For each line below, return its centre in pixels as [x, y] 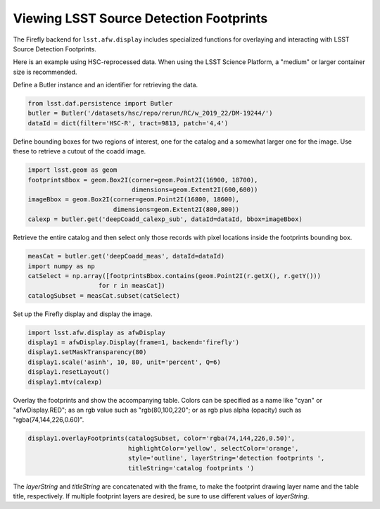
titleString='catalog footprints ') [191, 468]
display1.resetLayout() [69, 372]
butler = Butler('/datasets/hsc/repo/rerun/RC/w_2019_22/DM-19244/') [150, 113]
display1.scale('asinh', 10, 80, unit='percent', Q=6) [124, 362]
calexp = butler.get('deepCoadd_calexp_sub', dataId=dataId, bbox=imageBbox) [165, 219]
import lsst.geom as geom [72, 170]
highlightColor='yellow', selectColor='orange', [213, 448]
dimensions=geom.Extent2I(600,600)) [195, 190]
